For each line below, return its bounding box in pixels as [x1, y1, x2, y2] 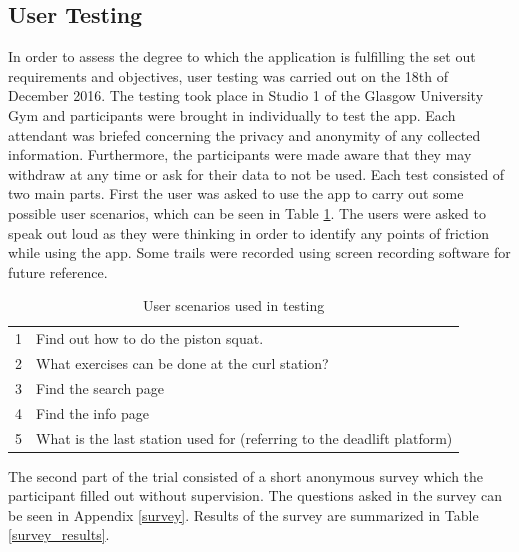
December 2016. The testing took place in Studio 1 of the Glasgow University [8, 85, 484, 106]
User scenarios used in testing [142, 295, 325, 316]
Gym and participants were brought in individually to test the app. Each [8, 104, 456, 125]
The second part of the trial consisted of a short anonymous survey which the [8, 465, 484, 486]
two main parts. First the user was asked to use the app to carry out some [8, 183, 464, 204]
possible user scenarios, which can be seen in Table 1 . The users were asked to [8, 202, 486, 223]
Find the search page [36, 377, 164, 398]
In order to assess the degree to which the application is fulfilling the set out [8, 46, 476, 67]
